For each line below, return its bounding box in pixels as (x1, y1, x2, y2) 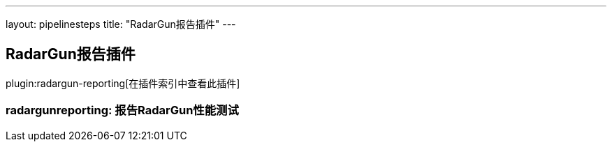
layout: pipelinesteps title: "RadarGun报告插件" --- (6, 18, 236, 30)
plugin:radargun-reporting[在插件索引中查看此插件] (6, 77, 240, 89)
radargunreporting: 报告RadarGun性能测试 (6, 103, 239, 118)
